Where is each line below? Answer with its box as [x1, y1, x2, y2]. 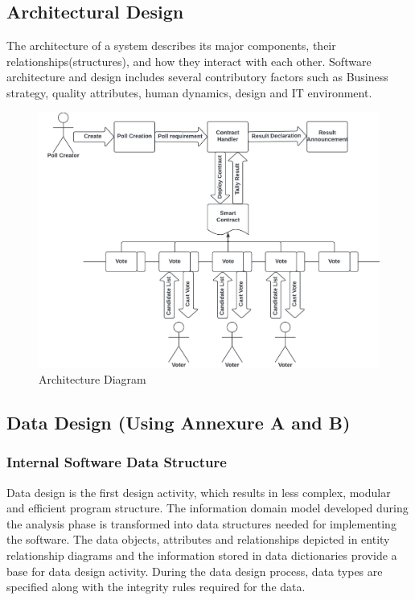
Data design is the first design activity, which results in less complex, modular [6, 483, 391, 500]
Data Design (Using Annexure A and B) [6, 410, 351, 435]
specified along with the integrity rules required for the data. [6, 578, 306, 595]
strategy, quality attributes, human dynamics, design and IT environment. [6, 84, 372, 101]
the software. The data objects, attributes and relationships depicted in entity [6, 531, 390, 548]
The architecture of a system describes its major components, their [6, 37, 336, 54]
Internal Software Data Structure [6, 452, 227, 472]
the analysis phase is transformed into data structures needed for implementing [6, 515, 397, 532]
